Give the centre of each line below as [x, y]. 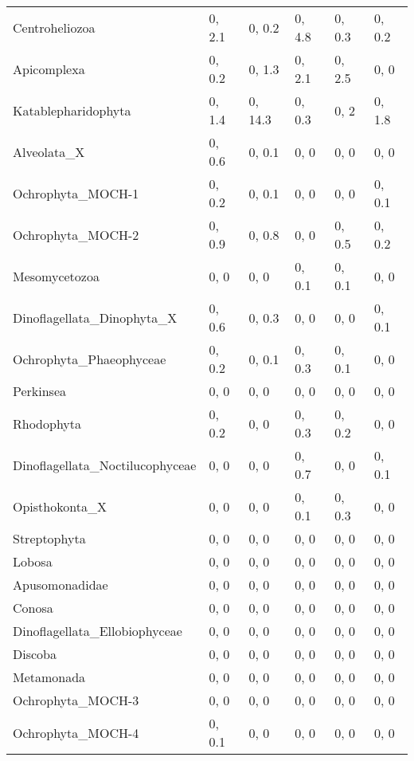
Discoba [35, 654]
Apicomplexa [49, 69]
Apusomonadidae [61, 584]
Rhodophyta [47, 423]
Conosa [33, 608]
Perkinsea [40, 391]
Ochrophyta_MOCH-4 [76, 732]
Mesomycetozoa [56, 276]
